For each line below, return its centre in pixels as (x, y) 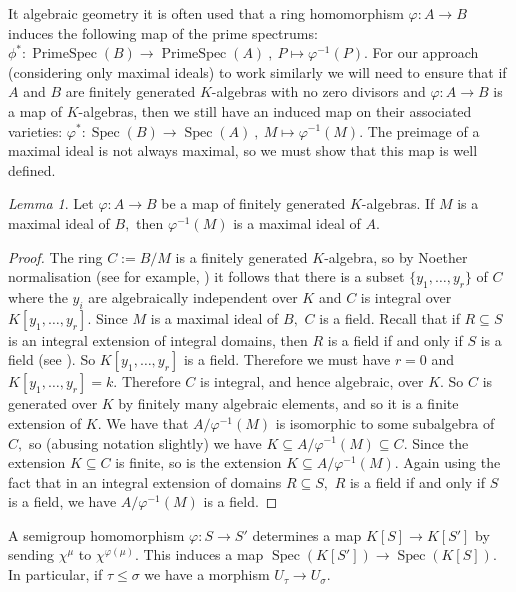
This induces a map (203, 554)
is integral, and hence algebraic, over (312, 381)
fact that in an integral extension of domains (145, 481)
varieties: (35, 130)
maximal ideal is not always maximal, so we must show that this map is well (243, 150)
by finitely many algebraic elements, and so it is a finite (288, 403)
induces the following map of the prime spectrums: (163, 32)
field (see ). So (52, 359)
